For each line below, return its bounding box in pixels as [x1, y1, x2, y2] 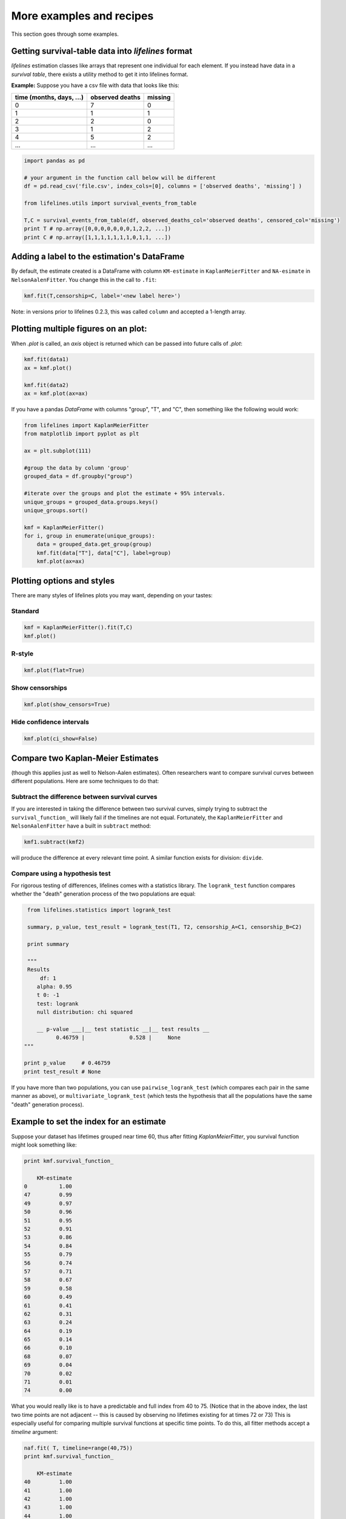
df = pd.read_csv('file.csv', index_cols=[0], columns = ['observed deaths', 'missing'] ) [24, 183, 302, 190]
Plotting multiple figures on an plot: [11, 324, 147, 334]
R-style [11, 650, 33, 658]
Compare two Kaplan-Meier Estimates [11, 753, 159, 763]
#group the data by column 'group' [24, 464, 130, 471]
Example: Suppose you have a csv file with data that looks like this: [11, 82, 180, 89]
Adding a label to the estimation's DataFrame [11, 252, 185, 262]
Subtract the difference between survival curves [11, 792, 158, 801]
